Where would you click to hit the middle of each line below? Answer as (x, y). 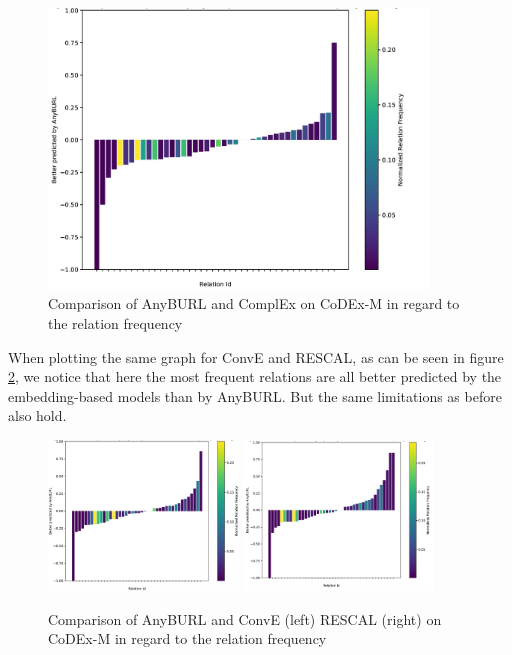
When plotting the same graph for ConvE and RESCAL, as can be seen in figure (256, 356)
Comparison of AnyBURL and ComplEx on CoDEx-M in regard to (254, 303)
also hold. (37, 415)
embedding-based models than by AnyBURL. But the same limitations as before (255, 395)
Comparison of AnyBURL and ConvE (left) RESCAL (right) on (245, 618)
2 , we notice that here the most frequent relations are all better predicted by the (255, 376)
